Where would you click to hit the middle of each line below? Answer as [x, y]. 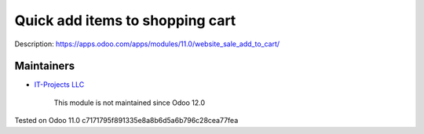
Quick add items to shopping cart [125, 20]
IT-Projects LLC [59, 85]
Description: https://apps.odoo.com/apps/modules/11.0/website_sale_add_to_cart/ [147, 44]
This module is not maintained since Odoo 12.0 [130, 103]
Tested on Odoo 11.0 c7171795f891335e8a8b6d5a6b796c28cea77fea [126, 121]
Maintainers [45, 66]
